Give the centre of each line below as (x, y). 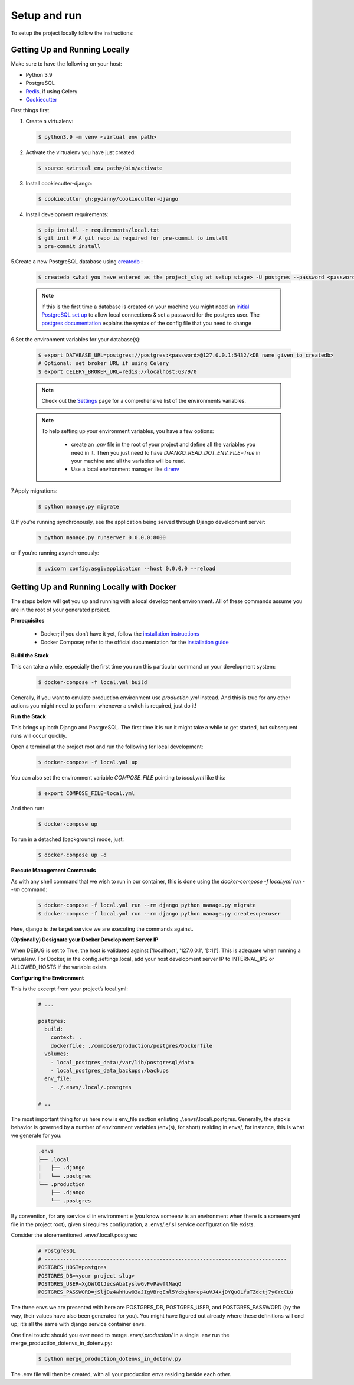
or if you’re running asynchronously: (55, 553)
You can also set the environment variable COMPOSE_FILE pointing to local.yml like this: (118, 777)
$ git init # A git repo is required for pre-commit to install (133, 238)
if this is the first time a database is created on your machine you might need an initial (145, 307)
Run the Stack (29, 716)
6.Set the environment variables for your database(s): (76, 339)
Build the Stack (30, 656)
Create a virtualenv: (50, 121)
